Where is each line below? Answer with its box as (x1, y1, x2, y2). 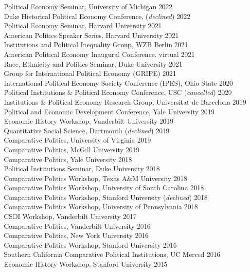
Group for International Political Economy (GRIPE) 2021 (4, 68, 177, 78)
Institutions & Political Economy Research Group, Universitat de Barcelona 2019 (4, 96, 246, 107)
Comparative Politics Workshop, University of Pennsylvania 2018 (4, 201, 198, 212)
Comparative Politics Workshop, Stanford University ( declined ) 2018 (4, 192, 208, 202)
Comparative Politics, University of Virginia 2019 (4, 135, 151, 145)
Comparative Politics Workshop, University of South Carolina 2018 (4, 182, 204, 193)
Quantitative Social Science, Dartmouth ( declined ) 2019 (4, 125, 170, 135)
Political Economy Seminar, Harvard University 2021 (4, 20, 162, 31)
